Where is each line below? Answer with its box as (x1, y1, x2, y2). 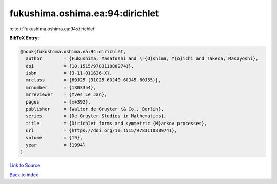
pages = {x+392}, (26, 99, 91, 105)
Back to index (9, 172, 38, 178)
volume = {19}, (26, 135, 83, 140)
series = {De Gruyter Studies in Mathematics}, (26, 113, 167, 119)
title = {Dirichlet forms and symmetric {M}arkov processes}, (26, 120, 207, 126)
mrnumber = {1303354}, (26, 85, 96, 90)
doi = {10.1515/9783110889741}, (26, 63, 134, 69)
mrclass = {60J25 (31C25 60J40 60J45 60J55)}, (26, 77, 161, 83)
